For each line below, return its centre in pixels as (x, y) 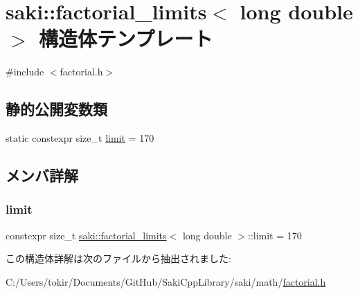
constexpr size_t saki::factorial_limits (86, 235)
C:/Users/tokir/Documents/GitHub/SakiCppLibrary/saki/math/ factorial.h (166, 281)
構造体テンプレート (126, 38)
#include (25, 72)
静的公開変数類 (56, 109)
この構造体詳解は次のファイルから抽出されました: (118, 258)
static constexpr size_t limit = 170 (80, 138)
